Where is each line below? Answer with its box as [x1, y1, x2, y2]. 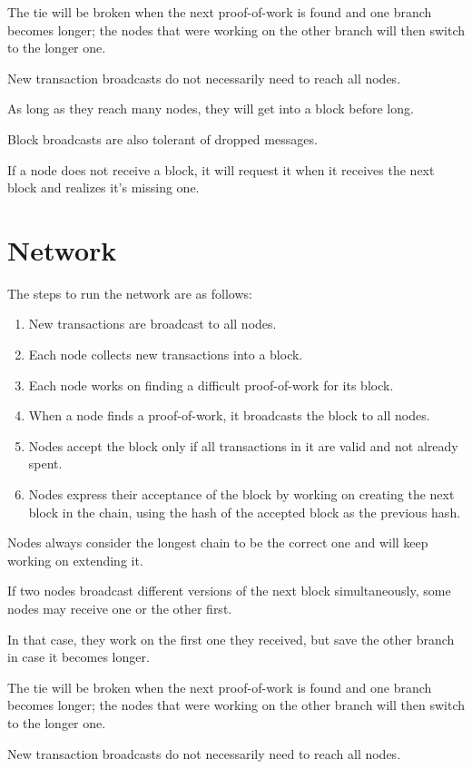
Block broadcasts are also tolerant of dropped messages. [7, 129, 318, 148]
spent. [28, 454, 63, 473]
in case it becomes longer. [7, 647, 150, 666]
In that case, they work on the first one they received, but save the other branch [7, 629, 455, 648]
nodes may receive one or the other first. [7, 599, 232, 617]
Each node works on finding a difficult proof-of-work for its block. [28, 375, 394, 394]
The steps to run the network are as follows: [7, 283, 252, 302]
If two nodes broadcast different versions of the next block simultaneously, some [7, 581, 451, 600]
